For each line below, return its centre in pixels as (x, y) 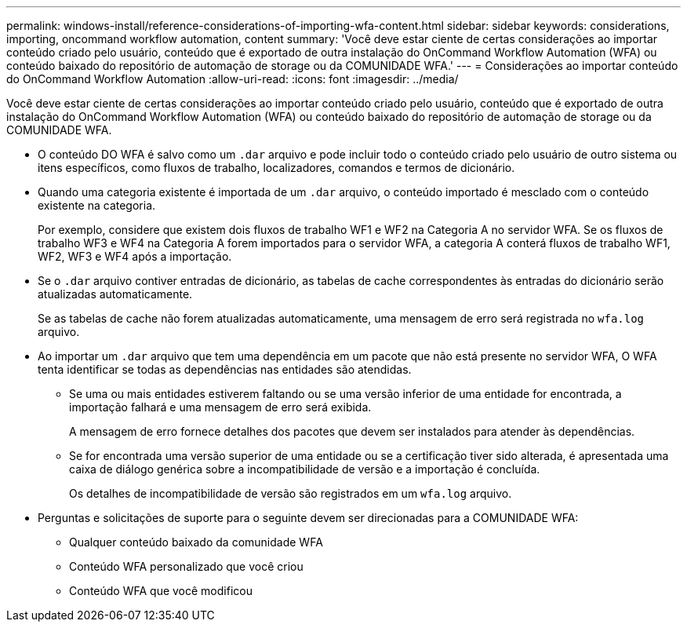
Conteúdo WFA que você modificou (161, 591)
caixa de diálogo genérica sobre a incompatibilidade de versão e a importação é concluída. (305, 469)
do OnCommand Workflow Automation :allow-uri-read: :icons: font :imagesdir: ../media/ (233, 79)
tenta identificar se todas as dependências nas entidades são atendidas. (225, 369)
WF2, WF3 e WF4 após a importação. (135, 256)
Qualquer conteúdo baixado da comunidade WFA (196, 542)
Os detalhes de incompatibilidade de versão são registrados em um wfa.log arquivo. (291, 493)
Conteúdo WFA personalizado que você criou (186, 566)
